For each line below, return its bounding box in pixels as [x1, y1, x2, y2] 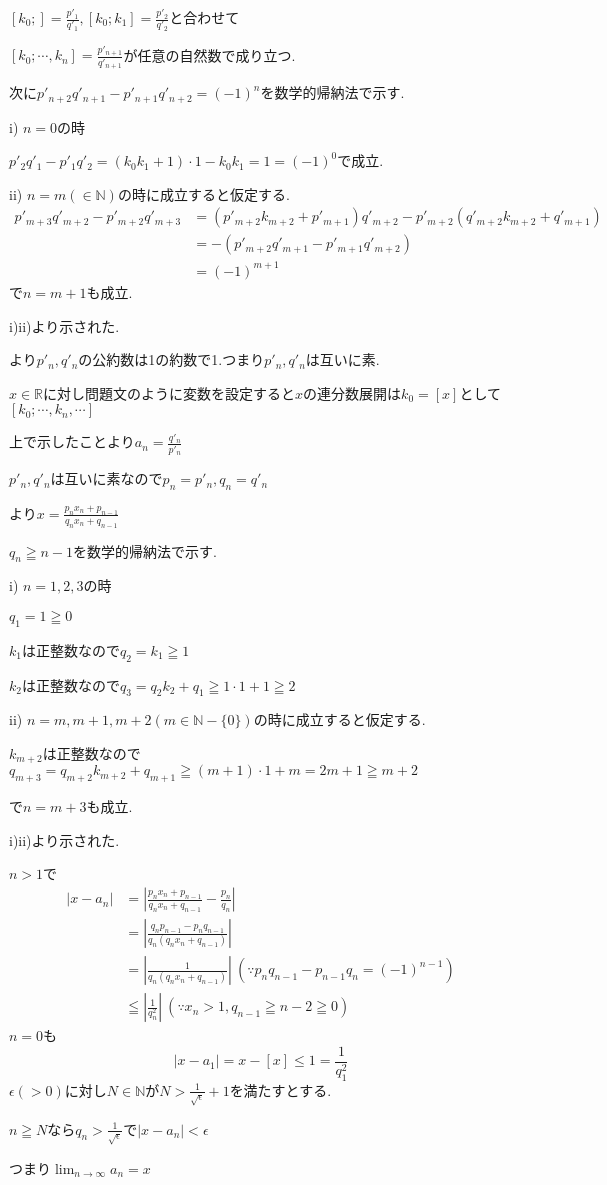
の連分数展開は [303, 382, 402, 403]
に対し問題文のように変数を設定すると [43, 382, 296, 403]
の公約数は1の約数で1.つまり [78, 349, 265, 370]
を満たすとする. [229, 1079, 332, 1100]
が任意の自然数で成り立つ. [123, 44, 296, 65]
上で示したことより [9, 431, 135, 452]
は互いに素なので [50, 468, 163, 489]
